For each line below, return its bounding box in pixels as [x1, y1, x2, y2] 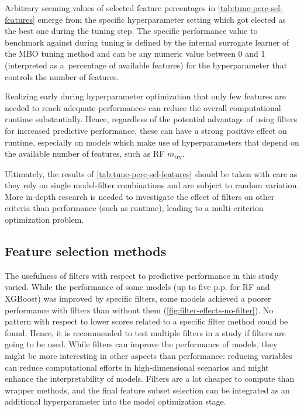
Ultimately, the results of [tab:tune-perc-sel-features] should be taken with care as [5, 167, 298, 179]
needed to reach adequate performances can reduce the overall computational [5, 101, 281, 113]
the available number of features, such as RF [5, 147, 165, 160]
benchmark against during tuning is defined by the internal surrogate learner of [5, 36, 289, 48]
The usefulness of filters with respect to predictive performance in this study [5, 269, 279, 281]
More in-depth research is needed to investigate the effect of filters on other [5, 190, 275, 202]
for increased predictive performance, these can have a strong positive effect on [5, 124, 287, 136]
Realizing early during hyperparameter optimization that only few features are [5, 90, 286, 102]
